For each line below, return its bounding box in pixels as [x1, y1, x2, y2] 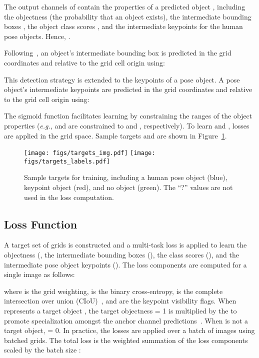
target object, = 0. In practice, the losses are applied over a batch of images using [4, 325, 255, 335]
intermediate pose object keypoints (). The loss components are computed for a [4, 259, 247, 269]
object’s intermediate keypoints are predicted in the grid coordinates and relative [4, 84, 252, 94]
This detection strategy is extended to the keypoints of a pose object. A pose [4, 74, 240, 84]
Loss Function [4, 216, 77, 231]
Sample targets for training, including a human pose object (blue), [24, 172, 227, 182]
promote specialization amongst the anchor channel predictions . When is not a [4, 315, 248, 325]
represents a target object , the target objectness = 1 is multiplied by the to [4, 305, 237, 315]
